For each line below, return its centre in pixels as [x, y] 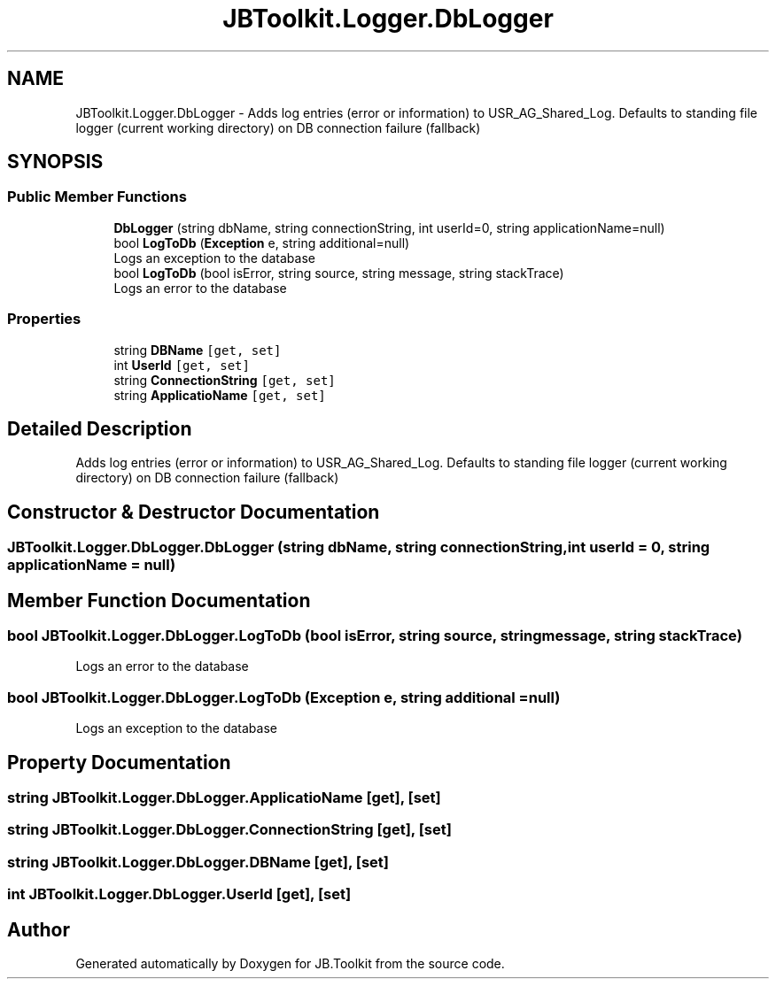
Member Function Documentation [159, 600]
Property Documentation [119, 762]
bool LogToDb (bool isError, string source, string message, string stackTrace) [339, 273]
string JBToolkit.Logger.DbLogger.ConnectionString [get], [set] [229, 830]
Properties [44, 319]
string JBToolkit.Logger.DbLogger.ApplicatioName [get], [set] [224, 798]
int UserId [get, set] [182, 365]
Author [39, 929]
